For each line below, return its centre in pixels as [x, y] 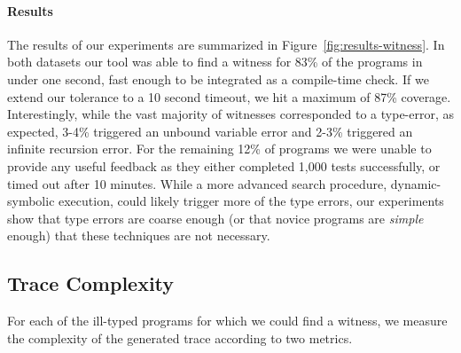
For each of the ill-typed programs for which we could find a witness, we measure [227, 321]
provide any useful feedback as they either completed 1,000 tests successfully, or [224, 165]
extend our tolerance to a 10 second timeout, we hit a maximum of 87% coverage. [229, 96]
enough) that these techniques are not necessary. [139, 235]
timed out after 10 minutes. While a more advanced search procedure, [197, 183]
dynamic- [416, 183]
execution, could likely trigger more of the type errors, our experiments [251, 201]
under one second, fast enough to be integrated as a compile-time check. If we [218, 78]
